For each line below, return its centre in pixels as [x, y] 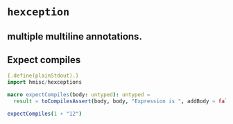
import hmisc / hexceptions [44, 82]
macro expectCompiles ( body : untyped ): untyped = [79, 95]
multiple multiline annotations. [75, 36]
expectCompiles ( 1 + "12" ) [44, 114]
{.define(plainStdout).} [43, 76]
